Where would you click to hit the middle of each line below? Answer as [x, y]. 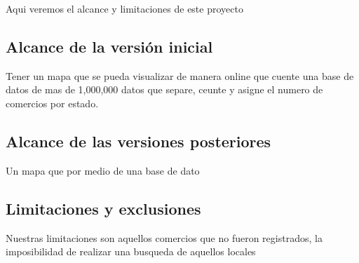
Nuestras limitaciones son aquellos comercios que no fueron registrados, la [164, 237]
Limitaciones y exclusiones [103, 208]
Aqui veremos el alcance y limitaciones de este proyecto [124, 8]
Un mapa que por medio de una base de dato [103, 170]
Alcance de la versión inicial [109, 46]
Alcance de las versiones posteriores [138, 141]
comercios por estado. [52, 103]
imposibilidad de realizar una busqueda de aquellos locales [131, 251]
